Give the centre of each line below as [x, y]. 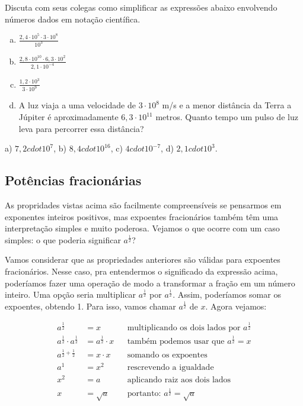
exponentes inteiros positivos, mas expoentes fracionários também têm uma [142, 216]
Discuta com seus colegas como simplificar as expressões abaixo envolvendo [141, 7]
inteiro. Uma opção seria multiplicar [71, 294]
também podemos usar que [176, 342]
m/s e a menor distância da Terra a [227, 105]
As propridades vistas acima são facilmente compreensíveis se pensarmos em [143, 205]
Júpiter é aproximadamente [68, 117]
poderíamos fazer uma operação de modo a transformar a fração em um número [150, 283]
